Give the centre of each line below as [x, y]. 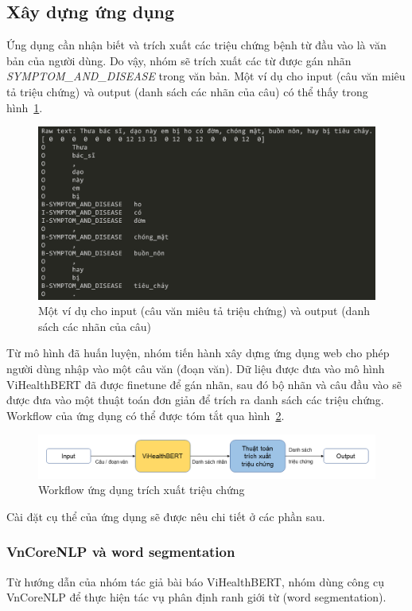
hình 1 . [25, 107]
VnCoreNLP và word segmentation [121, 552]
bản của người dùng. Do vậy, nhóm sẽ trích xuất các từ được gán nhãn [179, 60]
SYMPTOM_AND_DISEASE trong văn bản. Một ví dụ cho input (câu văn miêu [206, 76]
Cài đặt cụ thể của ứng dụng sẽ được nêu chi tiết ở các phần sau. [166, 516]
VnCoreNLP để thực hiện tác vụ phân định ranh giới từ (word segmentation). [196, 597]
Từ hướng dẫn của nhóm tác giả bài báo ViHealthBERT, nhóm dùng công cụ [196, 581]
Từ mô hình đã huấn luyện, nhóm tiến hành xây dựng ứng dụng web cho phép [198, 353]
